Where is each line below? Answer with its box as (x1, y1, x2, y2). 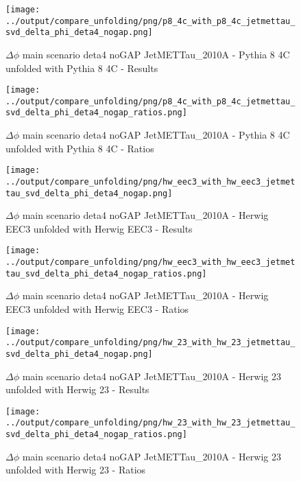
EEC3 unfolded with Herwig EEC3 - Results (5, 221, 193, 235)
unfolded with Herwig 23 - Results (5, 382, 149, 397)
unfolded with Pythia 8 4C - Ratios (5, 141, 154, 155)
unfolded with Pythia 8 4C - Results (5, 60, 158, 75)
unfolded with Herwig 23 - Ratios (5, 462, 146, 477)
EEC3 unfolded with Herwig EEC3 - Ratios (5, 302, 189, 316)
